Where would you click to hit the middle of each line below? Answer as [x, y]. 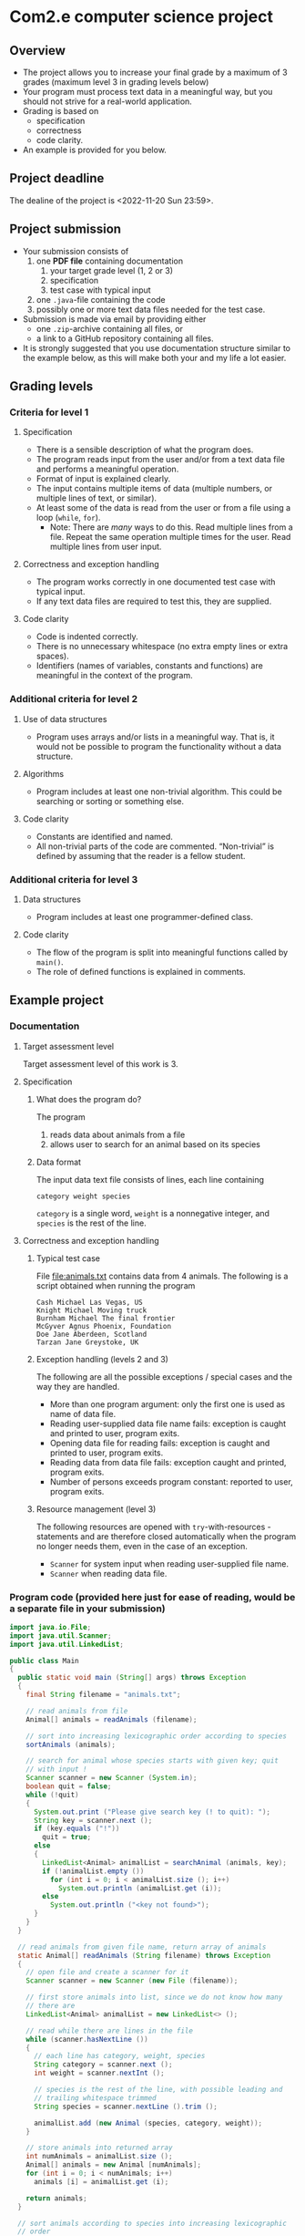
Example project [57, 1000]
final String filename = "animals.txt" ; [103, 1695]
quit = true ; [67, 1837]
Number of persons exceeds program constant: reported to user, [171, 1481]
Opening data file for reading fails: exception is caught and [160, 1443]
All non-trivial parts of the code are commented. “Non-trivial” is [155, 846]
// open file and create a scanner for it [107, 1972]
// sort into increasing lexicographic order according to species [156, 1736]
